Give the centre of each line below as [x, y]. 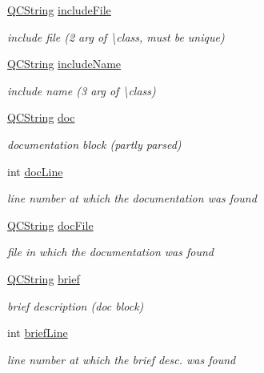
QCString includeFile [59, 10]
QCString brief [44, 278]
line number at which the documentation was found [132, 198]
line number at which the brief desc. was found [122, 359]
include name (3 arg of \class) [82, 90]
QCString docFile [50, 225]
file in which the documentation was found [110, 252]
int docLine [35, 171]
